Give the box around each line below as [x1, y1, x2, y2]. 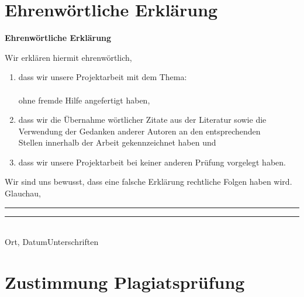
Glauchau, [5, 187, 41, 199]
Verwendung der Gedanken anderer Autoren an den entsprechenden [18, 125, 261, 137]
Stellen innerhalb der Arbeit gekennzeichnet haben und [18, 136, 216, 148]
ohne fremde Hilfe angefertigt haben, [18, 94, 150, 106]
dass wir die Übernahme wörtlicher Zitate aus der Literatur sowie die [18, 113, 267, 126]
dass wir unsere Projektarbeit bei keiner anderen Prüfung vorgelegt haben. [18, 156, 286, 168]
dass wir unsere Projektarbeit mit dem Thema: [18, 71, 187, 83]
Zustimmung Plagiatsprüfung [5, 270, 245, 294]
